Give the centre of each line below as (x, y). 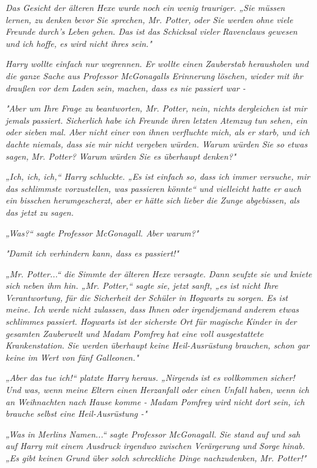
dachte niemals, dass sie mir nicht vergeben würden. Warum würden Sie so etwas (157, 144)
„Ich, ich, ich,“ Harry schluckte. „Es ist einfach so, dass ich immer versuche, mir (158, 176)
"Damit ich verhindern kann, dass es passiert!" (92, 253)
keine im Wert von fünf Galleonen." (72, 357)
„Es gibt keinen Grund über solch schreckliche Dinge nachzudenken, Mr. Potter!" (156, 458)
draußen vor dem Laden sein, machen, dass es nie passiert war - (126, 87)
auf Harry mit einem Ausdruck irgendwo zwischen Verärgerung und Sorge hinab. (155, 446)
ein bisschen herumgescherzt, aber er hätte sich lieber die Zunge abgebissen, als (152, 200)
